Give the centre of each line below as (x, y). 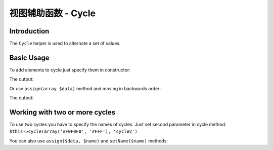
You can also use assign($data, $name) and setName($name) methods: (88, 141)
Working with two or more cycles (62, 112)
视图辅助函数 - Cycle (53, 13)
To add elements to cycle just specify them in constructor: (70, 70)
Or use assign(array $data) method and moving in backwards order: (85, 88)
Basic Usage (29, 58)
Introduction (29, 31)
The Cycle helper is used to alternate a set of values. (65, 44)
